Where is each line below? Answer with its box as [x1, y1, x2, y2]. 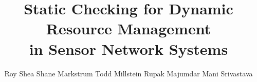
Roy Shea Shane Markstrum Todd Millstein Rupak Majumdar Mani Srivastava [4, 68, 253, 78]
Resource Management [46, 18, 211, 39]
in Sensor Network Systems [29, 38, 228, 59]
